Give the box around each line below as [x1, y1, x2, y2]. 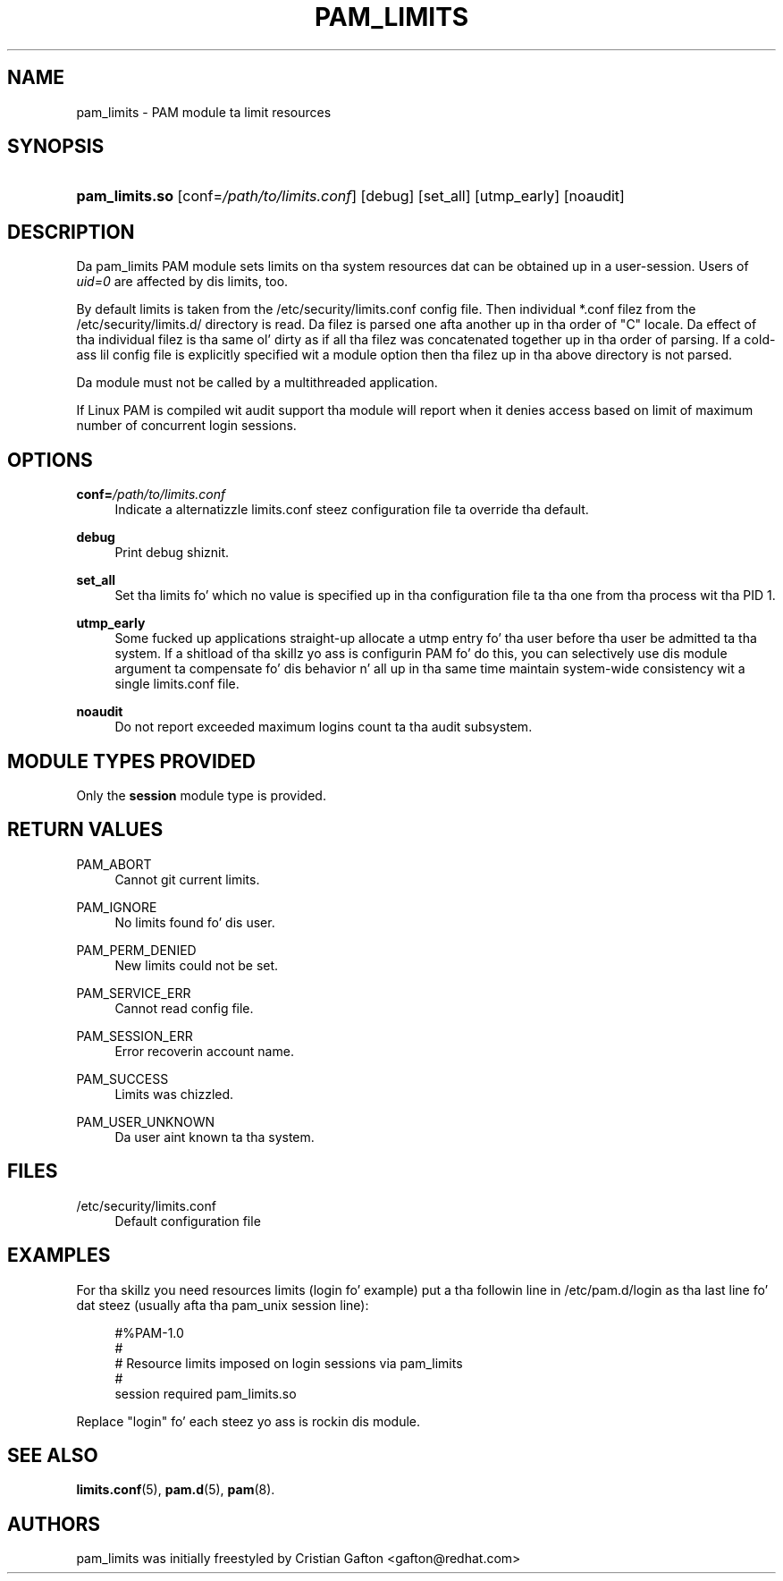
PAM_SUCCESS [76, 1070, 169, 1086]
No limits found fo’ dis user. [114, 914, 275, 930]
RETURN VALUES [7, 818, 164, 841]
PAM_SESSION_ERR [76, 1027, 193, 1044]
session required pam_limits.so [114, 1385, 297, 1401]
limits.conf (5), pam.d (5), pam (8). [76, 1482, 275, 1498]
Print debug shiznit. [114, 545, 230, 561]
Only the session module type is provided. [76, 787, 326, 803]
